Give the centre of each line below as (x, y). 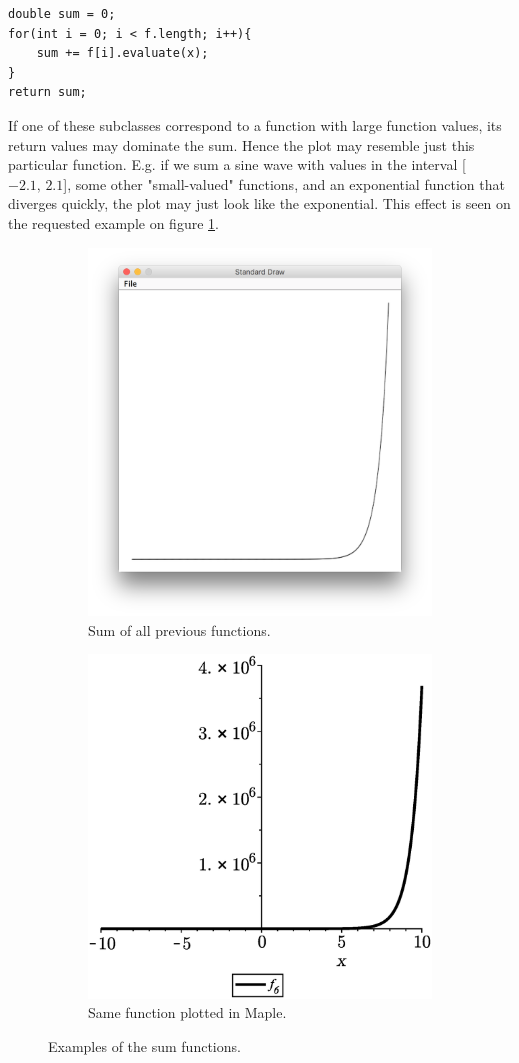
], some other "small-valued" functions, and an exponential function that (284, 183)
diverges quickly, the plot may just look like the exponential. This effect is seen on (259, 203)
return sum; (47, 92)
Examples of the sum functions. (144, 1046)
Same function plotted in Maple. (187, 1012)
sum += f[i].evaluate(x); (122, 53)
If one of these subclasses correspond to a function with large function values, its (255, 124)
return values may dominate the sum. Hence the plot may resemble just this (241, 144)
